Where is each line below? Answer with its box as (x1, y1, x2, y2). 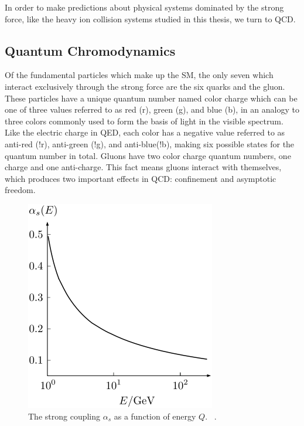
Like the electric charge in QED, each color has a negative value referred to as (5, 126, 285, 138)
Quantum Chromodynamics (5, 41, 176, 59)
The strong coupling (28, 410, 101, 422)
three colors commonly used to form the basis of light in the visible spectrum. (5, 114, 283, 127)
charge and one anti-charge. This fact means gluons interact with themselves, (5, 161, 282, 173)
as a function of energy (114, 410, 196, 422)
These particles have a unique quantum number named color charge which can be (5, 92, 298, 104)
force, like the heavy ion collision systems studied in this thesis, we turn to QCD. (5, 12, 296, 25)
